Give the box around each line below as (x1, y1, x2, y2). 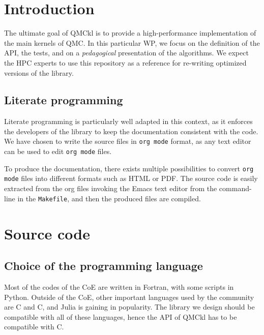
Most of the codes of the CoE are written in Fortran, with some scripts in (4, 281, 234, 292)
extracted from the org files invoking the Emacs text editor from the (4, 183, 217, 194)
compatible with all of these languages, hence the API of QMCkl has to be (4, 311, 237, 322)
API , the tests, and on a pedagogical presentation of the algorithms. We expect (4, 47, 249, 58)
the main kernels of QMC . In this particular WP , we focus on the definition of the (4, 37, 260, 48)
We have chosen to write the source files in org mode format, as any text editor (4, 136, 251, 146)
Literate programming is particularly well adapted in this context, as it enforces (4, 116, 253, 127)
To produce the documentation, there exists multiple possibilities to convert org (4, 163, 254, 173)
